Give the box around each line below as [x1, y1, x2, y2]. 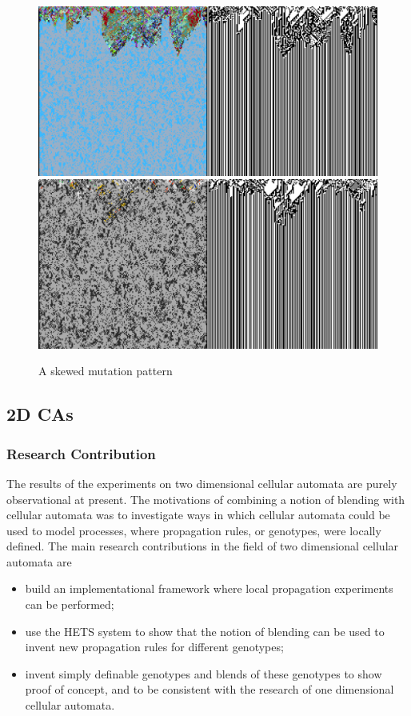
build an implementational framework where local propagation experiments [25, 580, 393, 597]
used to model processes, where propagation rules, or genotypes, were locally [6, 522, 381, 538]
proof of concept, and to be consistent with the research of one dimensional [25, 681, 394, 698]
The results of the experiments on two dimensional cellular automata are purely [6, 474, 397, 491]
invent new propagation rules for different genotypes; [25, 638, 284, 655]
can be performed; [25, 596, 114, 613]
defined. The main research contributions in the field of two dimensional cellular [6, 538, 399, 554]
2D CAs [6, 402, 74, 426]
